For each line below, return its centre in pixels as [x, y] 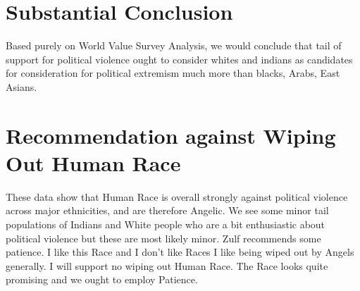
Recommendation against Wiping [171, 135]
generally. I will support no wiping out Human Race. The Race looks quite [167, 265]
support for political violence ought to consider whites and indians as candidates [179, 59]
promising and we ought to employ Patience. [102, 279]
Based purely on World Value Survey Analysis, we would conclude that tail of [174, 45]
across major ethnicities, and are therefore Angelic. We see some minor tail [167, 210]
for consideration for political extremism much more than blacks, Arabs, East [173, 73]
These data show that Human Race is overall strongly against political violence [177, 196]
